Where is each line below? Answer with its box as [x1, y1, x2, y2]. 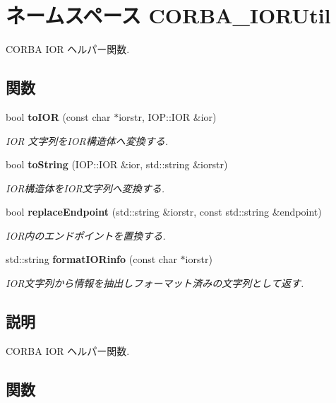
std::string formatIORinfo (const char [6, 252, 177, 267]
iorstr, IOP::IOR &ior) [119, 109, 217, 124]
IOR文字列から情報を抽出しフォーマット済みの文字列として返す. [6, 276, 304, 291]
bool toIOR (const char [6, 109, 111, 124]
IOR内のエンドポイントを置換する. [6, 228, 166, 243]
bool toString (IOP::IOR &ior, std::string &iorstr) [6, 157, 228, 172]
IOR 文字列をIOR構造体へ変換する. [6, 133, 169, 148]
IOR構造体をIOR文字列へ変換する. [6, 180, 164, 195]
